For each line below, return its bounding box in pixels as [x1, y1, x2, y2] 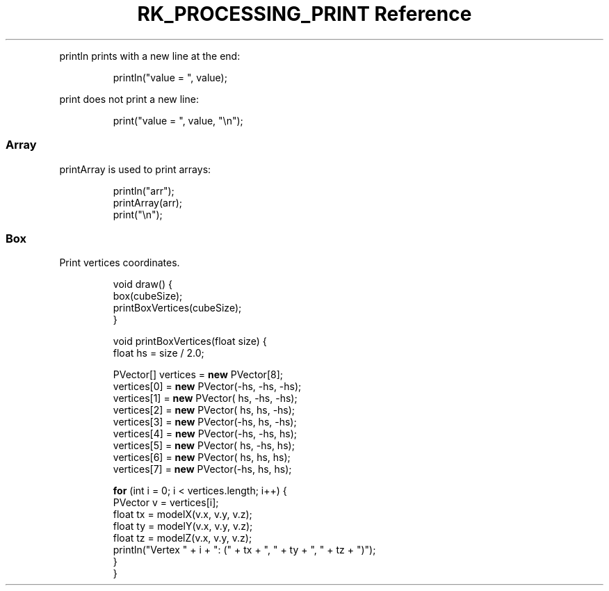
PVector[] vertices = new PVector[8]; [113, 369, 283, 381]
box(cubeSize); [113, 290, 183, 302]
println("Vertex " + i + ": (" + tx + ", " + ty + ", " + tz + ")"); [113, 544, 376, 556]
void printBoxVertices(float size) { [113, 335, 267, 348]
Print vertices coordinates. [59, 257, 180, 269]
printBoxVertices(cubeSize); [113, 302, 242, 314]
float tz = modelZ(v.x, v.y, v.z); [113, 532, 252, 544]
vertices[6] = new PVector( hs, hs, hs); [113, 451, 291, 464]
